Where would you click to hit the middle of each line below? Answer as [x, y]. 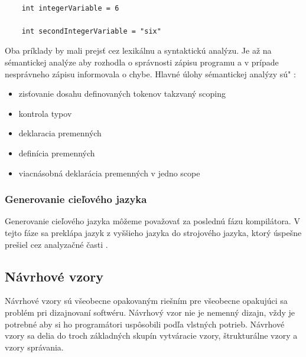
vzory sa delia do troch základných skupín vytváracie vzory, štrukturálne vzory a [151, 335]
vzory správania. [34, 347]
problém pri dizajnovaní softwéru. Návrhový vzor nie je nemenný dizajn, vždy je [150, 312]
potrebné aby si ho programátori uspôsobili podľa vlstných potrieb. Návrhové [145, 324]
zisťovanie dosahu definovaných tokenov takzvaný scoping [122, 94]
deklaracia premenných [60, 133]
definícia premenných [57, 153]
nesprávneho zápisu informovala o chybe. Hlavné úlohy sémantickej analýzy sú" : [150, 73]
